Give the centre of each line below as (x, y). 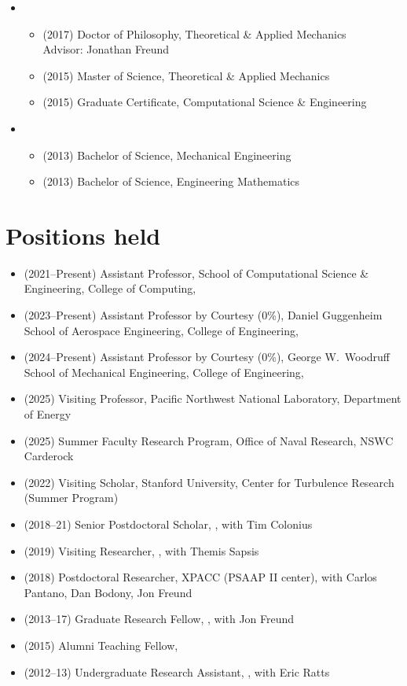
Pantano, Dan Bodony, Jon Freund (108, 592)
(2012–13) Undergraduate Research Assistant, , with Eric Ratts (177, 671)
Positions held (83, 235)
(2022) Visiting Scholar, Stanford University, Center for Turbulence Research (209, 482)
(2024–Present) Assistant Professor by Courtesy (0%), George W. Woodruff (207, 357)
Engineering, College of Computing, (110, 288)
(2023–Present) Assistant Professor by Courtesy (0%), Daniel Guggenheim (203, 315)
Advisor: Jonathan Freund (106, 49)
